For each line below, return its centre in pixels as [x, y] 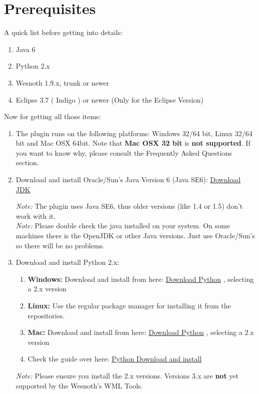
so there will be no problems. [60, 245]
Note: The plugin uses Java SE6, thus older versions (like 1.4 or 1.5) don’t [129, 206]
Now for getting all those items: [52, 116]
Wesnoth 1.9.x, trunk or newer [62, 82]
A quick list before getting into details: [63, 32]
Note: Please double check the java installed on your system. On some [123, 226]
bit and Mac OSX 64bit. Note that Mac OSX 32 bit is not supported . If [133, 143]
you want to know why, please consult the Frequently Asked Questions [124, 152]
